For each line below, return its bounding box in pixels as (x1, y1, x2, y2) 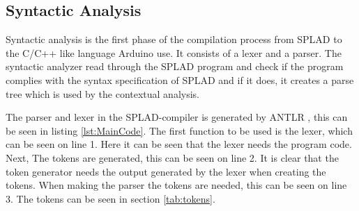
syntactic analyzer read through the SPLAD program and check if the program (6, 59, 344, 74)
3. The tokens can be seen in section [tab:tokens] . (6, 191, 215, 205)
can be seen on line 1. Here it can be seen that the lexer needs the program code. (6, 137, 352, 151)
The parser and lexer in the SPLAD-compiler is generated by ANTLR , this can (6, 110, 348, 124)
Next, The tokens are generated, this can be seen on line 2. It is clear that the (6, 150, 339, 164)
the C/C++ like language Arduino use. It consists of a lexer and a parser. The (6, 45, 342, 60)
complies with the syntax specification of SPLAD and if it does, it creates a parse (6, 72, 354, 87)
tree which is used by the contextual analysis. (6, 86, 199, 101)
